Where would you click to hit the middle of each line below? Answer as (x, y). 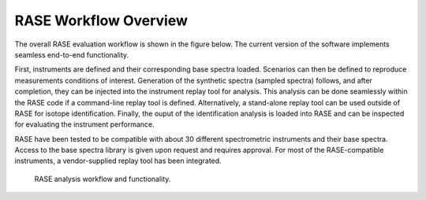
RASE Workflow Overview (101, 20)
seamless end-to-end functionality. (72, 54)
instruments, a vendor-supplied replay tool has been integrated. (118, 161)
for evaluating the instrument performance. (85, 124)
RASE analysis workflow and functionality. (103, 179)
